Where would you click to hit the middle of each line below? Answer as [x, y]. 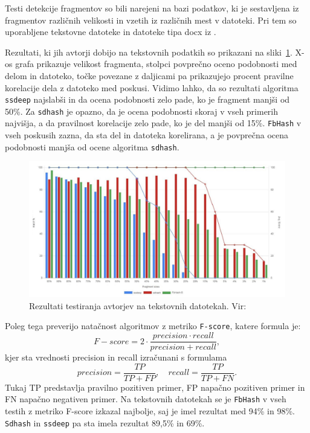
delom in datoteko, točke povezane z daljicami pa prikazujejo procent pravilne [149, 75]
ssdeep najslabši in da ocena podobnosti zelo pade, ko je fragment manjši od [147, 99]
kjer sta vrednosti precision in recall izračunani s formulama [116, 357]
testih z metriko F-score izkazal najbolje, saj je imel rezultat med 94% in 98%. [150, 411]
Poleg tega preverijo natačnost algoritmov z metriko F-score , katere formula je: [153, 326]
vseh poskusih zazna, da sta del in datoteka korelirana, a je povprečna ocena [147, 135]
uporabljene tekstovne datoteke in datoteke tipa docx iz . [111, 32]
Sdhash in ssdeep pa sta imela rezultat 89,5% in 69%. [105, 422]
